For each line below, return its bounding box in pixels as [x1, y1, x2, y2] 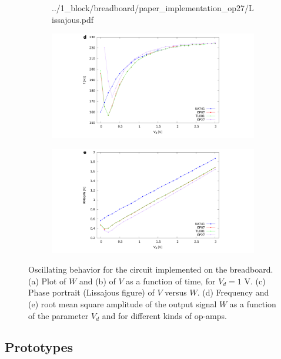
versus [165, 286, 187, 298]
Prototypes [5, 338, 73, 356]
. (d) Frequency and [197, 286, 269, 298]
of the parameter [28, 309, 89, 321]
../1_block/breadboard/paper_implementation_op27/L [52, 2, 254, 14]
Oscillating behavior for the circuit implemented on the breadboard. [28, 263, 273, 276]
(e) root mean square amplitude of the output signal [28, 297, 217, 310]
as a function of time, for [126, 274, 216, 287]
